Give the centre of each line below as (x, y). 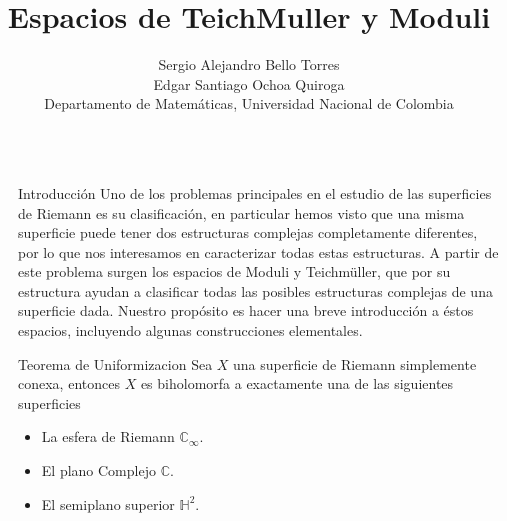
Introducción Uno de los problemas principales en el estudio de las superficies (255, 192)
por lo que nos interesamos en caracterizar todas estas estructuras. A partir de (258, 251)
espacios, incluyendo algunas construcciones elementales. (190, 330)
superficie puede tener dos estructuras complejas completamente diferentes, (248, 232)
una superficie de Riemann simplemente (355, 363)
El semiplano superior (108, 503)
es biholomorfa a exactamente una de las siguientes (297, 383)
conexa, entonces (69, 383)
